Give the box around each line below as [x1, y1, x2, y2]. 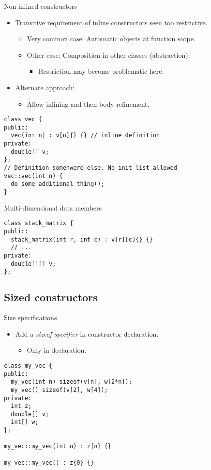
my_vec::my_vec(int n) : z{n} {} [4, 443, 111, 450]
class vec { [4, 116, 42, 123]
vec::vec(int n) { [4, 172, 63, 179]
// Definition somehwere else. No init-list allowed [4, 164, 177, 172]
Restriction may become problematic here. [38, 66, 164, 76]
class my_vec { [4, 362, 53, 369]
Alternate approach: [15, 82, 75, 92]
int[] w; [11, 419, 39, 426]
